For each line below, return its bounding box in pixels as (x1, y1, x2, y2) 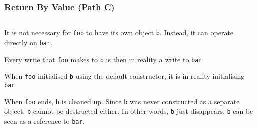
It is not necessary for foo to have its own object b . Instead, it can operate (4, 27, 234, 38)
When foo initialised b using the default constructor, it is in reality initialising (4, 71, 245, 81)
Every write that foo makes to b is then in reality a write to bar (4, 54, 202, 64)
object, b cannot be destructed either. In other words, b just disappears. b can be (4, 106, 253, 116)
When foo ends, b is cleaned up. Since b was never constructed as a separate (4, 96, 240, 106)
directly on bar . (4, 37, 52, 47)
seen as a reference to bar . (4, 115, 85, 126)
